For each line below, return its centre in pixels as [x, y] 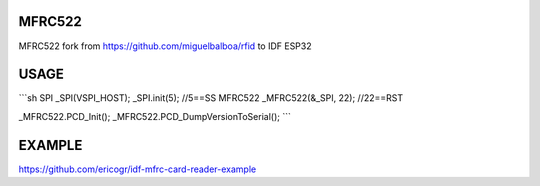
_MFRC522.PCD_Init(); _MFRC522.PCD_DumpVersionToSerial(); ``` [155, 116]
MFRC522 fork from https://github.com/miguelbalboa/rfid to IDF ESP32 [165, 46]
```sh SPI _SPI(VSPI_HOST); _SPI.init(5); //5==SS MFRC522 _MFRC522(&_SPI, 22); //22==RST [211, 98]
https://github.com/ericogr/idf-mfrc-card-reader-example [137, 169]
